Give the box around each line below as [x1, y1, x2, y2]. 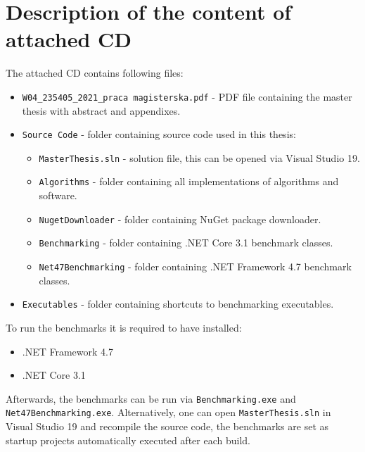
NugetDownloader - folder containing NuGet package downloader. [39, 211, 321, 226]
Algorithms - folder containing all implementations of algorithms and [39, 174, 339, 189]
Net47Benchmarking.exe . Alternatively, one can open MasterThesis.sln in [6, 405, 331, 420]
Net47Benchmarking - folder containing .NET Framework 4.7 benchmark [39, 259, 352, 274]
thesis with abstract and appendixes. [22, 103, 181, 118]
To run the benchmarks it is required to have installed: [6, 320, 242, 334]
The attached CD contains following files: [6, 65, 184, 80]
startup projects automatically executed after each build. [6, 432, 250, 447]
